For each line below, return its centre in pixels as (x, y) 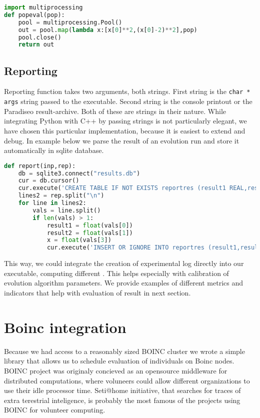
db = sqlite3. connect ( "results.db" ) (79, 173)
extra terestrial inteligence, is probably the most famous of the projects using (122, 400)
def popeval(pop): (34, 15)
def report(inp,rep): (40, 166)
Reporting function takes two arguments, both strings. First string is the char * (127, 91)
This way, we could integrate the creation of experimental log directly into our (124, 263)
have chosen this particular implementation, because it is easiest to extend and (125, 130)
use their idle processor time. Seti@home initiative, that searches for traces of (122, 390)
